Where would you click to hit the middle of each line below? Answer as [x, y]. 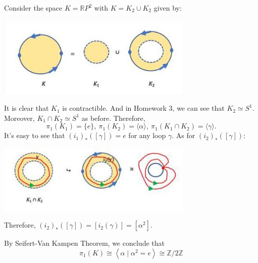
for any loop [147, 135]
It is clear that [27, 108]
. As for [184, 135]
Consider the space [33, 8]
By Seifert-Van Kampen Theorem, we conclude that [84, 243]
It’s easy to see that [35, 135]
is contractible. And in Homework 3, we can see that [143, 108]
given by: [168, 8]
